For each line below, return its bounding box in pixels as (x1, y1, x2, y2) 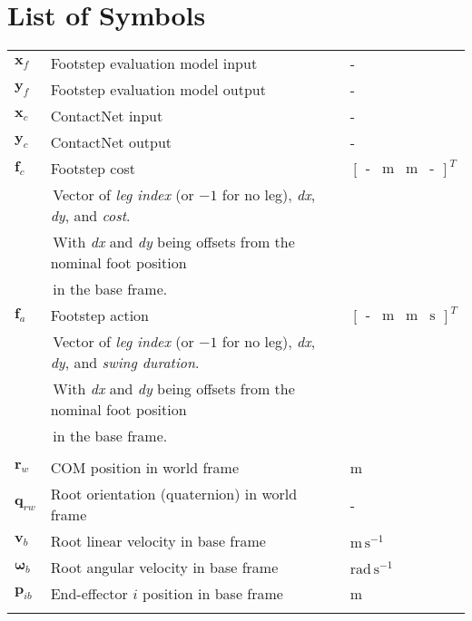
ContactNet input (50, 105, 163, 127)
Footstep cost (50, 158, 135, 180)
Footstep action (50, 305, 149, 326)
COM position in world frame (50, 457, 239, 479)
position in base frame (143, 583, 283, 605)
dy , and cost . (50, 205, 131, 227)
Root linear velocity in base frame (50, 530, 266, 552)
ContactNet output (50, 131, 172, 153)
